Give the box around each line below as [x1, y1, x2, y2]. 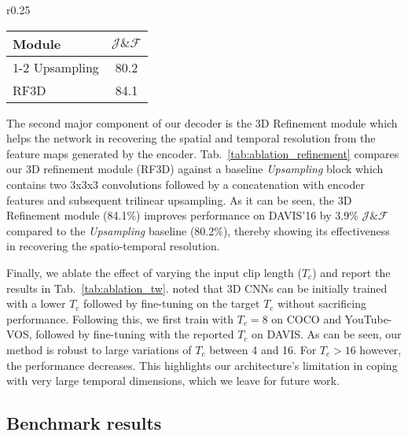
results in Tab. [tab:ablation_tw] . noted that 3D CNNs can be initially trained [6, 279, 388, 296]
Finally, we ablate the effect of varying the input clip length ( [6, 264, 302, 280]
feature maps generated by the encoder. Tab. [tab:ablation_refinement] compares [6, 145, 399, 161]
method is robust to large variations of [6, 341, 192, 357]
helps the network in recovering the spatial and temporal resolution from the [6, 130, 376, 146]
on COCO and [271, 310, 341, 327]
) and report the [312, 264, 391, 280]
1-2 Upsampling [13, 57, 99, 76]
